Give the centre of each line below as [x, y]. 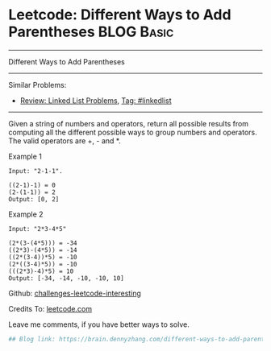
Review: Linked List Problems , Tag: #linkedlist [96, 100]
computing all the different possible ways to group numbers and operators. [133, 132]
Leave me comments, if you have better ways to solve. [99, 324]
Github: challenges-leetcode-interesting [75, 293]
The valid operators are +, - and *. [65, 140]
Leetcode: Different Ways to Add [120, 15]
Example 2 [26, 214]
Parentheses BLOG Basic [91, 32]
